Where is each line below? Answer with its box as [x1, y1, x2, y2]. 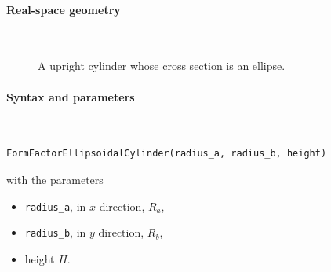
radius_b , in [24, 224, 86, 241]
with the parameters [6, 171, 104, 187]
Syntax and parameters [6, 88, 135, 105]
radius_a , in [24, 197, 86, 214]
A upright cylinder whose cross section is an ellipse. [38, 57, 286, 74]
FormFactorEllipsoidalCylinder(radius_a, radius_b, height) [6, 148, 327, 160]
